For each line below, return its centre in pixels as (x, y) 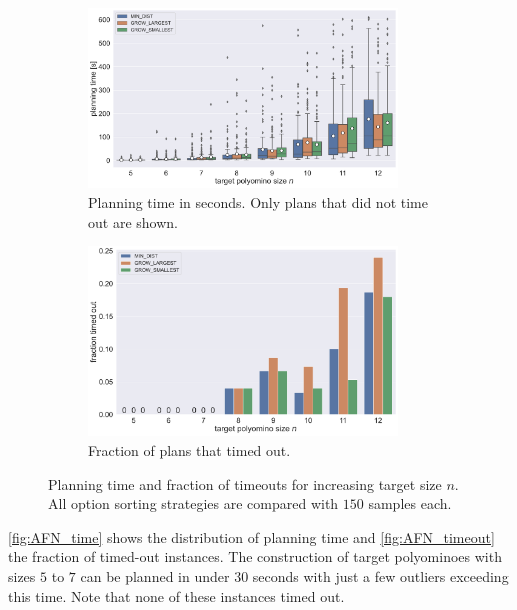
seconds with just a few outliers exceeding (380, 575)
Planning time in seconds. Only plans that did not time (258, 202)
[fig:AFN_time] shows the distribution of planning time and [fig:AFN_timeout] (251, 536)
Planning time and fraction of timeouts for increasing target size (245, 483)
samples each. (410, 503)
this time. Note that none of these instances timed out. (176, 595)
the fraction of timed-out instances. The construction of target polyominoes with (255, 556)
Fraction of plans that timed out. (189, 450)
